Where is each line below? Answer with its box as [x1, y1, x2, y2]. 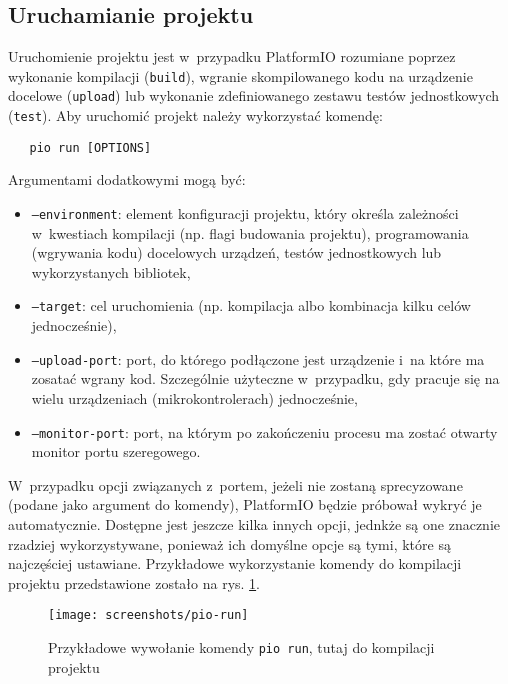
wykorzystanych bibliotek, [31, 261, 191, 282]
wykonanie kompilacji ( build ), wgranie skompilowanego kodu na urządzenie [8, 65, 473, 86]
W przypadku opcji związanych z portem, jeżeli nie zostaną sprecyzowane [8, 474, 463, 495]
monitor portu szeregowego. [31, 441, 201, 462]
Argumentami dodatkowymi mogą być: [8, 169, 246, 190]
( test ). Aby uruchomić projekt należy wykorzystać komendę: [8, 105, 383, 126]
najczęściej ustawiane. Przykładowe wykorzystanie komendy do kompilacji [8, 553, 462, 574]
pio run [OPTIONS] [29, 140, 152, 155]
